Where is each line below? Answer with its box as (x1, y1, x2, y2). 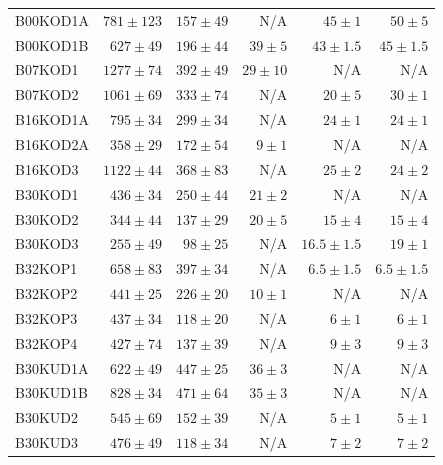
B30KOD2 (15, 208, 79, 229)
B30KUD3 (15, 432, 78, 453)
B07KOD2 (15, 84, 79, 105)
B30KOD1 (15, 183, 79, 204)
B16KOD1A (15, 109, 89, 130)
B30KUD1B (15, 382, 88, 403)
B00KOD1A (15, 9, 89, 30)
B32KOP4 (15, 332, 78, 353)
